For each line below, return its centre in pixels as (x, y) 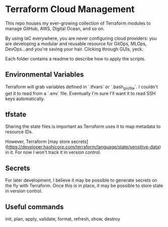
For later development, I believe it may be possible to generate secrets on (81, 180)
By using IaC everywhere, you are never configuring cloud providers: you (81, 38)
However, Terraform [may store (38, 141)
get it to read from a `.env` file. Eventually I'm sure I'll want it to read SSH (80, 93)
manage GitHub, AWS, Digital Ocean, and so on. (55, 28)
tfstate (16, 114)
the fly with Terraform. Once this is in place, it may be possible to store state (84, 186)
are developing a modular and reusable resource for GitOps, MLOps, (76, 43)
